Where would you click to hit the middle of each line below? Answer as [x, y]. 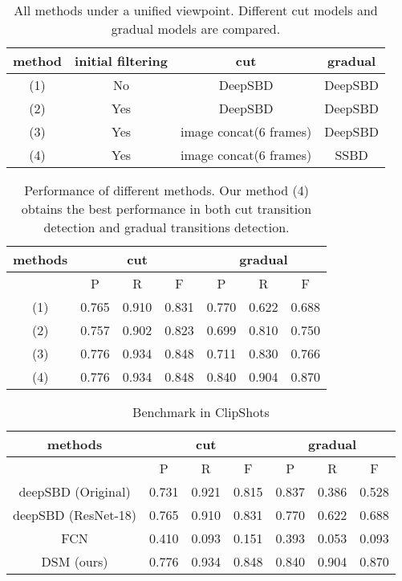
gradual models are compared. [196, 29]
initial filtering [121, 61]
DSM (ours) [75, 561]
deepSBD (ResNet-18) [75, 515]
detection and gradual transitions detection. [166, 227]
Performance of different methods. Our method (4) [166, 190]
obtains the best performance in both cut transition [166, 209]
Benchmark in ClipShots [201, 412]
